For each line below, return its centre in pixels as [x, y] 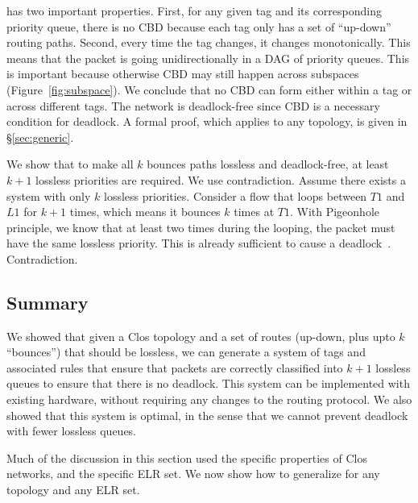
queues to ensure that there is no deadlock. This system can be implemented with [208, 383]
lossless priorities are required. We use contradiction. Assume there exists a [221, 179]
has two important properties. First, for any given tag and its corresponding [195, 10]
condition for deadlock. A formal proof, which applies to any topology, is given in [207, 121]
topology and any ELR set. [73, 490]
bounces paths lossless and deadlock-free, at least [268, 164]
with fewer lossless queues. [71, 431]
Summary [48, 302]
